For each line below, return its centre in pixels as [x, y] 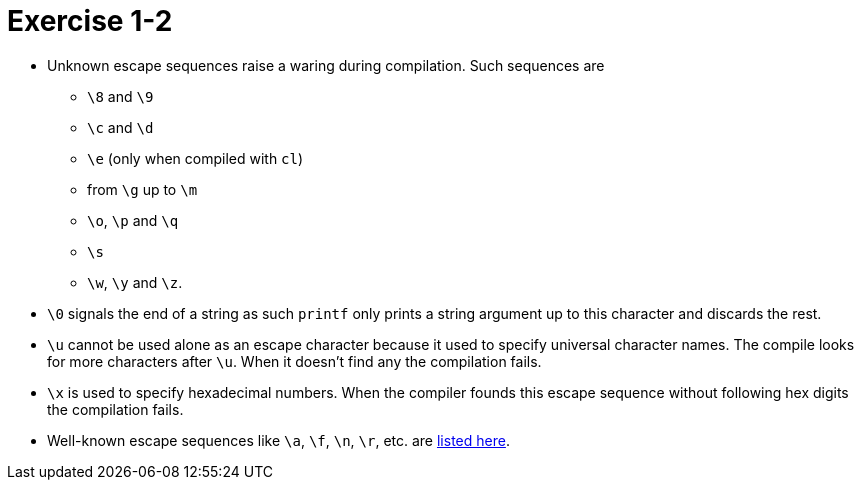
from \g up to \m [142, 189]
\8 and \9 [120, 96]
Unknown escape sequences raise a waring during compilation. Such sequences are [326, 65]
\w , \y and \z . [135, 282]
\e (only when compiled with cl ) [195, 158]
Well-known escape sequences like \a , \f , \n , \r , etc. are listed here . [278, 440]
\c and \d [120, 127]
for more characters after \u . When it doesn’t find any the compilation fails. [294, 361]
